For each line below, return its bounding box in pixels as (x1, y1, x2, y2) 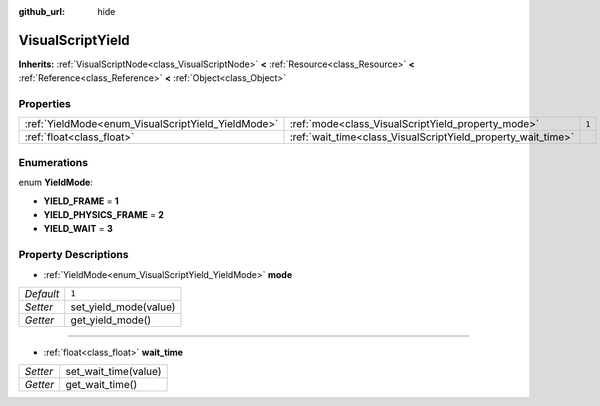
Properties (18, 97, 72, 111)
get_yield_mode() (70, 313, 152, 327)
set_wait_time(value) (65, 365, 162, 379)
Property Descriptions (18, 248, 129, 262)
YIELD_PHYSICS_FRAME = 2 (43, 208, 165, 220)
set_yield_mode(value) (70, 300, 176, 314)
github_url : (18, 6, 65, 17)
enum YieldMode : (18, 176, 94, 189)
